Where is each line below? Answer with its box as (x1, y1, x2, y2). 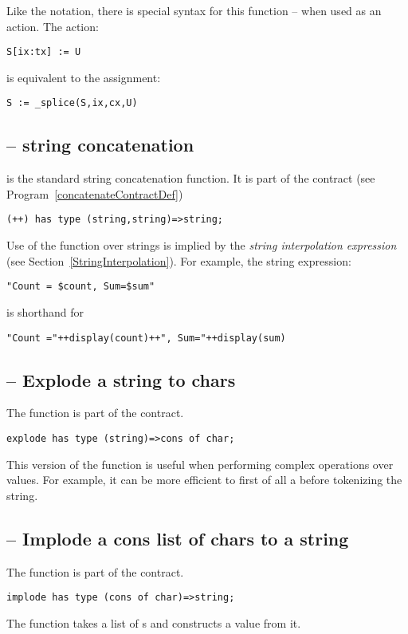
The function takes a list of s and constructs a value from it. (6, 614, 301, 631)
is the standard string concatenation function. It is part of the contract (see (6, 170, 375, 187)
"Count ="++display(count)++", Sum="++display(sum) (6, 332, 286, 344)
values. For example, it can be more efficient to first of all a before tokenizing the (6, 471, 402, 488)
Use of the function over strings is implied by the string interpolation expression (6, 237, 397, 254)
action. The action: (6, 18, 99, 34)
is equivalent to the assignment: (6, 69, 161, 85)
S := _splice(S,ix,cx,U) (6, 97, 138, 109)
